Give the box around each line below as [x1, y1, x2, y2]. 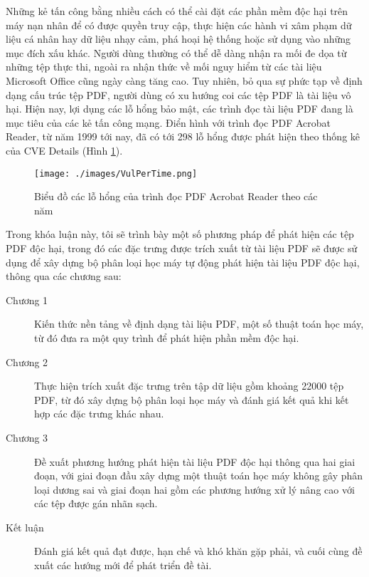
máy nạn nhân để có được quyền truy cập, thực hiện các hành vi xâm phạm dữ [6, 17, 352, 32]
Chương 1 [6, 292, 48, 307]
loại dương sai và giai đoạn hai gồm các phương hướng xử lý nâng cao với [34, 482, 355, 497]
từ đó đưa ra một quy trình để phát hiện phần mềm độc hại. [34, 330, 299, 345]
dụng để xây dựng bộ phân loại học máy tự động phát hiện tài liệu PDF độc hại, [6, 254, 360, 269]
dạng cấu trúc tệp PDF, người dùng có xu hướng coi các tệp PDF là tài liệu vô [6, 87, 351, 102]
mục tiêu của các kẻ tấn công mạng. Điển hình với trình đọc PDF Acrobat [6, 115, 331, 130]
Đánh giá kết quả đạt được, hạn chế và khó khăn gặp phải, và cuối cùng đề [34, 544, 363, 558]
